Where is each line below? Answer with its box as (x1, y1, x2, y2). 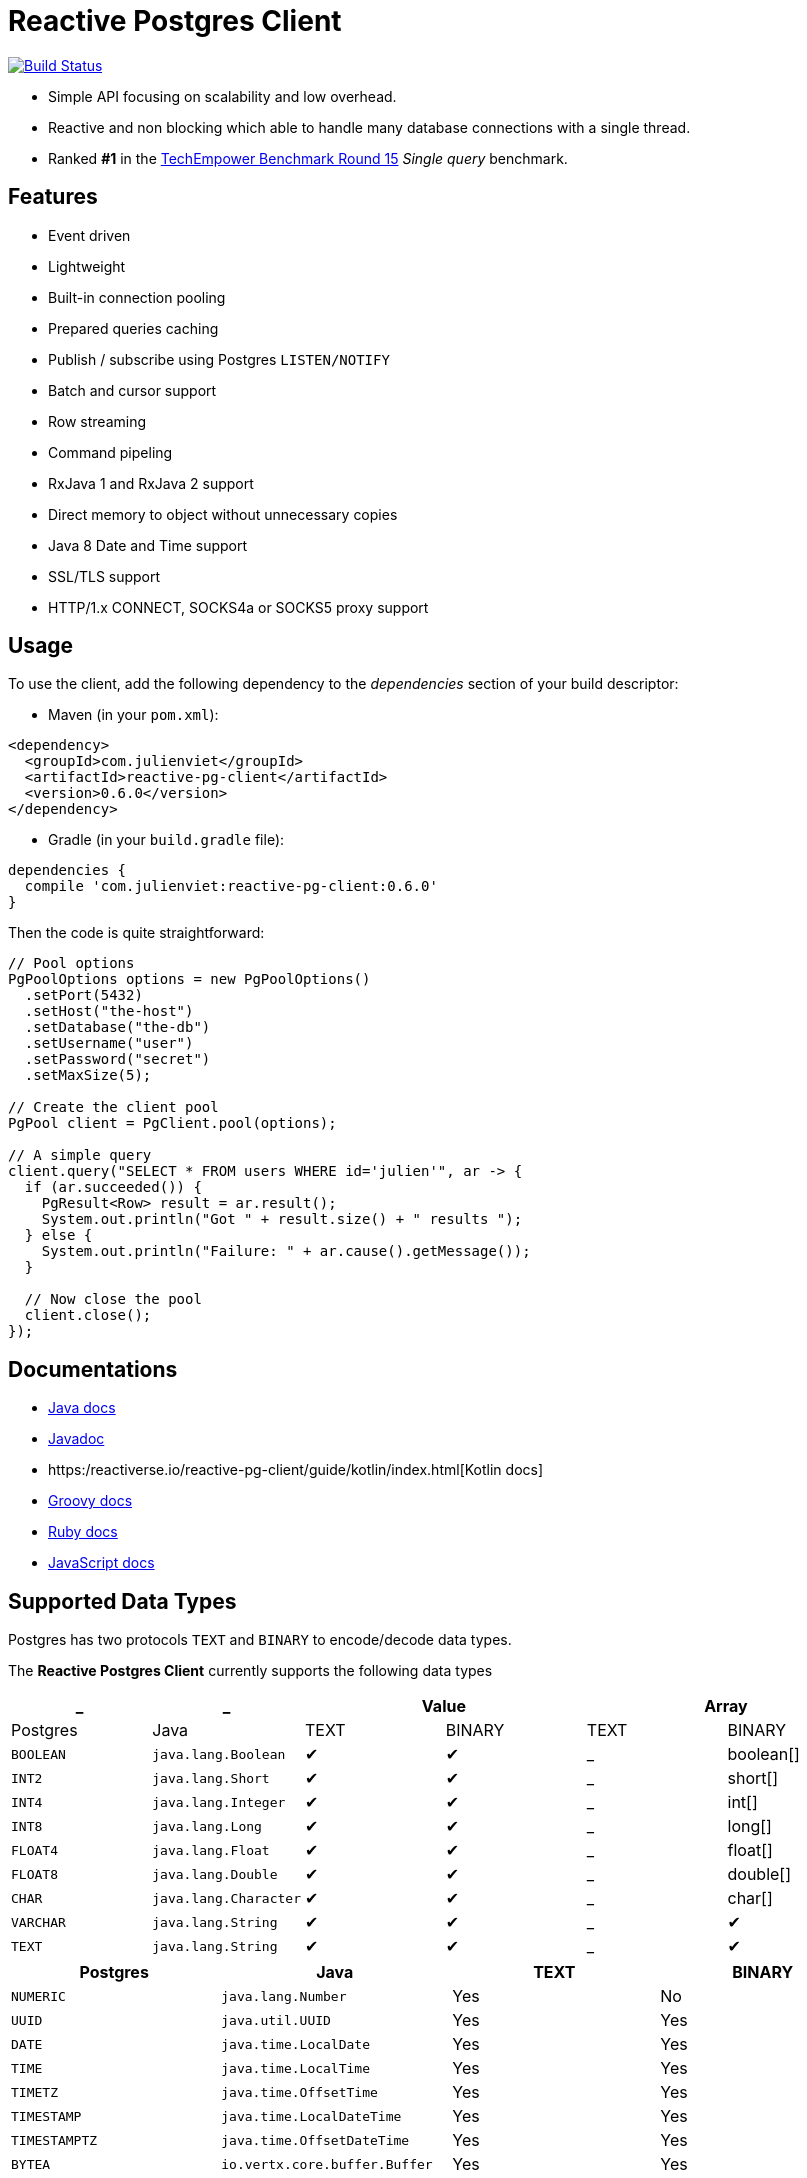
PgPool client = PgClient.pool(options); (8, 1115, 337, 1132)
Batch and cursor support (48, 381, 217, 399)
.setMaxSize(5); (24, 1067, 152, 1084)
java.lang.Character (152, 1890, 302, 1906)
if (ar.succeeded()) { (24, 1179, 202, 1196)
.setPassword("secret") (24, 1051, 211, 1068)
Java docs (48, 1399, 116, 1417)
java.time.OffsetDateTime (221, 2132, 410, 2148)
